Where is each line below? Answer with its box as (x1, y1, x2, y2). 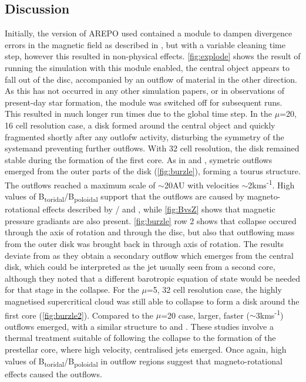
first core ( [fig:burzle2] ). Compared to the (5, 309, 154, 321)
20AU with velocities (164, 178, 239, 191)
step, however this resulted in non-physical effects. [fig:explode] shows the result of (5, 50, 301, 62)
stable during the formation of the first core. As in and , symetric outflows (5, 153, 273, 165)
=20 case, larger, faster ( (161, 309, 250, 321)
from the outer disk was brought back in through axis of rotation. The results (5, 238, 284, 250)
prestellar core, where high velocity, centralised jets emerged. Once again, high (5, 343, 287, 356)
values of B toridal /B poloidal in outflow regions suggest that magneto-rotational (5, 354, 283, 369)
